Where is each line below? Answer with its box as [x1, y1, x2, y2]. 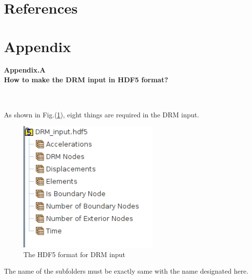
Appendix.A [4, 65, 46, 75]
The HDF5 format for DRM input [23, 249, 125, 259]
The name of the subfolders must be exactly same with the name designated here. [4, 265, 249, 276]
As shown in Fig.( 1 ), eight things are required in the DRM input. [4, 109, 199, 119]
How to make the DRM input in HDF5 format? [4, 74, 168, 84]
